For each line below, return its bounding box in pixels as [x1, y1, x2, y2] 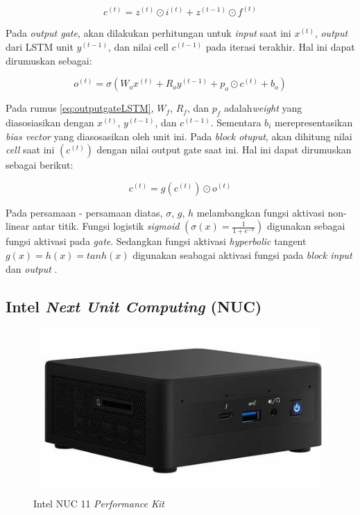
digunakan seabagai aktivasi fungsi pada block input [132, 247, 352, 262]
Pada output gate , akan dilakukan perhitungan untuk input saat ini [6, 26, 291, 40]
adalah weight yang [224, 101, 302, 115]
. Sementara [210, 115, 262, 130]
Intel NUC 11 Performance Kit [33, 496, 164, 510]
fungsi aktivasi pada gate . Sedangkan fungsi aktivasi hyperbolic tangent [6, 234, 307, 248]
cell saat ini [6, 142, 55, 157]
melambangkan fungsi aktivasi [196, 205, 325, 219]
